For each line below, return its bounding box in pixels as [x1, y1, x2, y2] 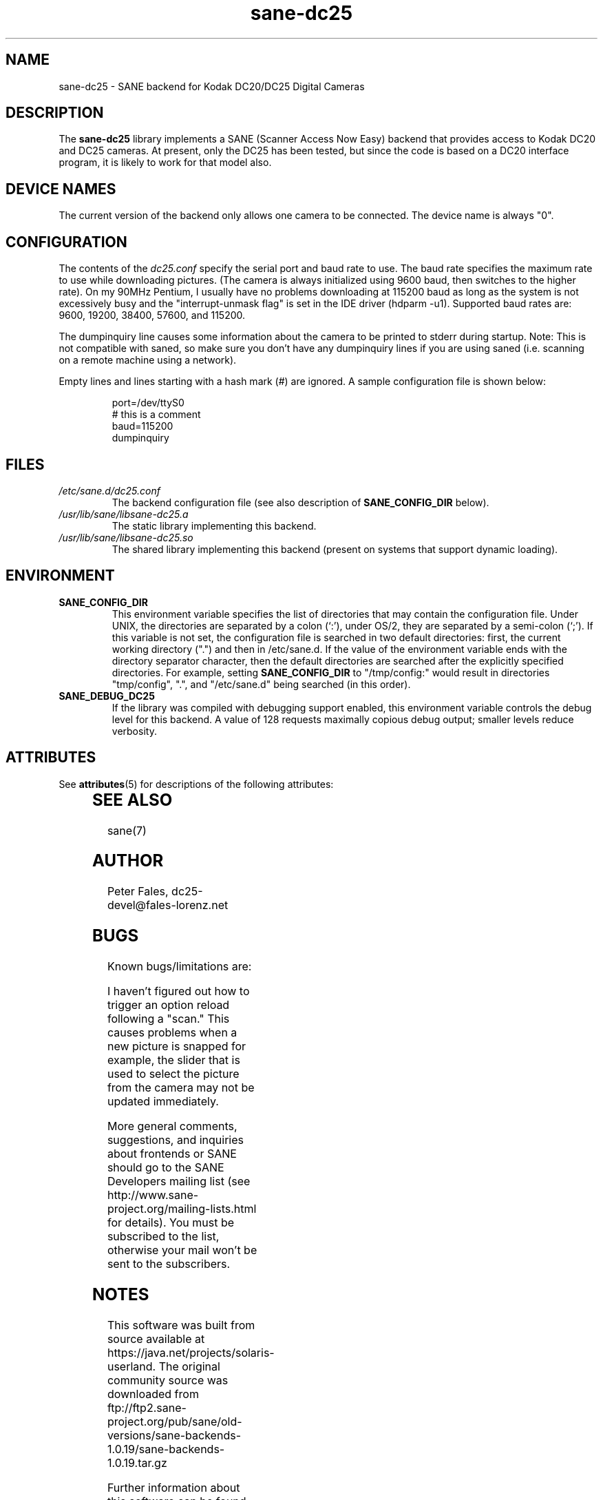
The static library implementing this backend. [112, 519, 317, 532]
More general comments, [107, 1119, 237, 1134]
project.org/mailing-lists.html [107, 1202, 257, 1216]
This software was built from [107, 1318, 255, 1332]
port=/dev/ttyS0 [112, 397, 184, 409]
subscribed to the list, [107, 1229, 220, 1244]
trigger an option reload [107, 998, 230, 1012]
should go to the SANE [107, 1160, 224, 1175]
